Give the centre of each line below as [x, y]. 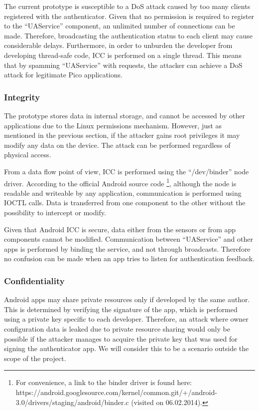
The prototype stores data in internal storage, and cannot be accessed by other [125, 115]
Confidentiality [34, 280]
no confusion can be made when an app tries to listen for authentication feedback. [129, 258]
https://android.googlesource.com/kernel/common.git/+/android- [116, 392]
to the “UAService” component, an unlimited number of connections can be [120, 26]
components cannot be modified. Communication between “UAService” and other [129, 239]
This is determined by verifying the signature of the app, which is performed [121, 309]
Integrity [22, 97]
